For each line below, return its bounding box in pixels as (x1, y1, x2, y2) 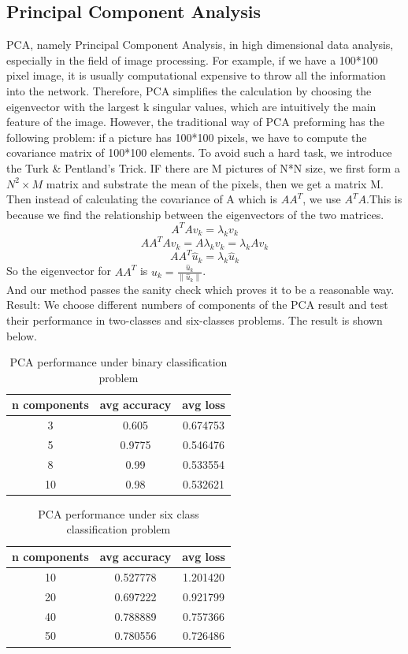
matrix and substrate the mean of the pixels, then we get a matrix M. (46, 175, 384, 191)
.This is (365, 191, 402, 207)
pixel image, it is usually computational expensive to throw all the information (6, 67, 386, 84)
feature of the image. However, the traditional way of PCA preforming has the (6, 113, 384, 130)
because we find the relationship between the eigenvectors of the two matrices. (6, 206, 384, 222)
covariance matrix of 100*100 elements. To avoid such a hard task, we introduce (6, 144, 392, 161)
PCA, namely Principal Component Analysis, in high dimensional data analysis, (6, 36, 394, 53)
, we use (302, 191, 341, 207)
